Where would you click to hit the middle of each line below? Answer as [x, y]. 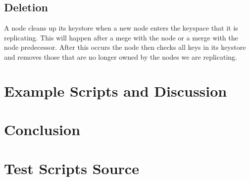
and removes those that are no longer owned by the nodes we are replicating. [121, 56]
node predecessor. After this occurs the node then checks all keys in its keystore [125, 47]
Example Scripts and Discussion [116, 90]
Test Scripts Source [72, 168]
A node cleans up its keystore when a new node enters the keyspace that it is [121, 28]
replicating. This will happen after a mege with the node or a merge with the [121, 37]
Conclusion [42, 129]
